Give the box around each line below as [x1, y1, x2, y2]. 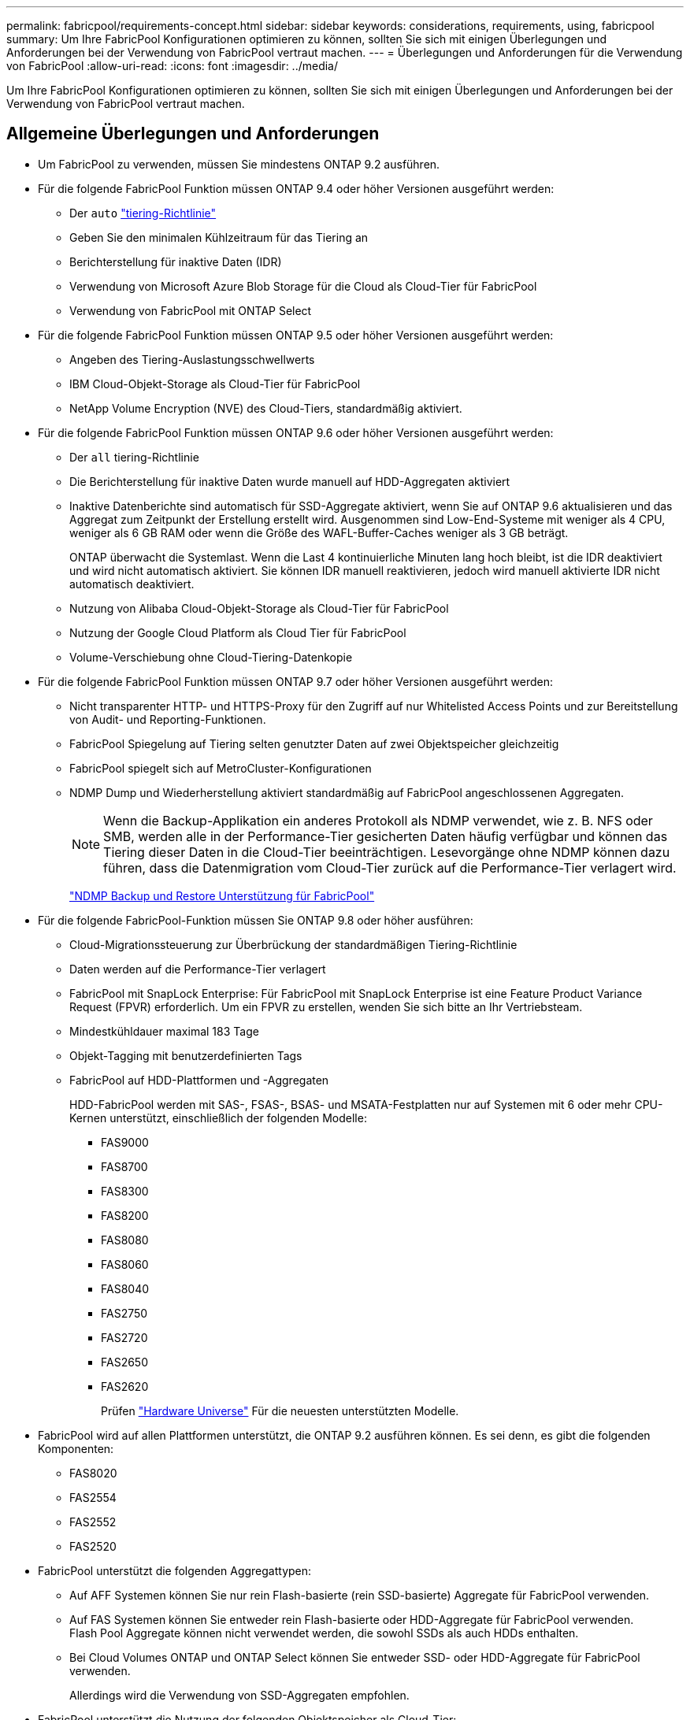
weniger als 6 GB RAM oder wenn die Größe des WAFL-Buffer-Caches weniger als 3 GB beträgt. [69, 525, 569, 539]
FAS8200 [101, 1208, 149, 1222]
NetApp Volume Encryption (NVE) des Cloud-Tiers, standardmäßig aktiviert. [69, 401, 462, 415]
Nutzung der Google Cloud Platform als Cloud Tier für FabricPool [69, 625, 406, 639]
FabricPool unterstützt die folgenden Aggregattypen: [38, 1563, 312, 1577]
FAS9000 [101, 1135, 149, 1149]
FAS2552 [69, 1514, 117, 1529]
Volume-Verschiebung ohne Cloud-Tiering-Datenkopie [69, 650, 353, 664]
